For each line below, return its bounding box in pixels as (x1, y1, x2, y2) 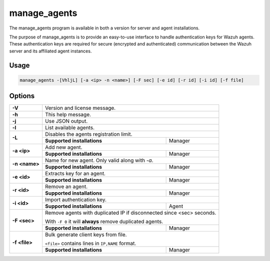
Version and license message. (45, 105, 116, 112)
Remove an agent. (45, 183, 88, 190)
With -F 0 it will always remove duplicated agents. (45, 218, 163, 225)
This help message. (45, 111, 91, 118)
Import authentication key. (45, 196, 107, 203)
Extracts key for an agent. (45, 170, 106, 177)
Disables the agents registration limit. (45, 131, 132, 138)
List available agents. (45, 124, 95, 131)
